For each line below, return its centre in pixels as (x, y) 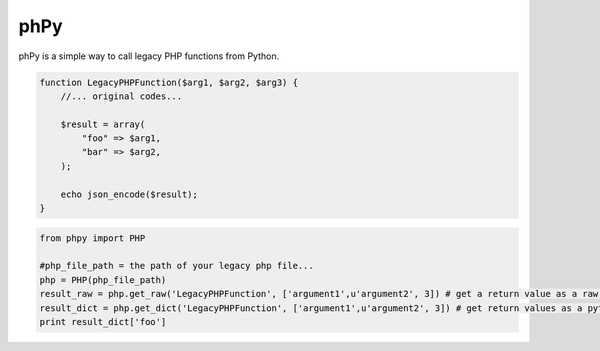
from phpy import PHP (92, 238)
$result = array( (103, 124)
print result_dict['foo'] (103, 321)
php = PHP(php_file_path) (103, 279)
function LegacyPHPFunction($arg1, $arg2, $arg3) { (169, 82)
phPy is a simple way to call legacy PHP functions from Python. (149, 56)
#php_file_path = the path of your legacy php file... (176, 266)
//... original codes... (121, 96)
